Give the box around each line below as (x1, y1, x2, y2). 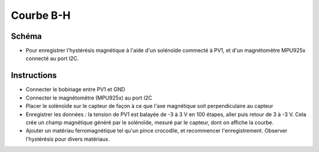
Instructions (11, 71, 57, 81)
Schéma (11, 31, 43, 41)
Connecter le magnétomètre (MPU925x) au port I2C (25, 94, 152, 101)
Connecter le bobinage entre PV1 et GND (25, 86, 125, 93)
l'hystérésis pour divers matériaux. (25, 136, 110, 143)
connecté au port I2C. (25, 55, 79, 62)
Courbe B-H (11, 9, 71, 22)
